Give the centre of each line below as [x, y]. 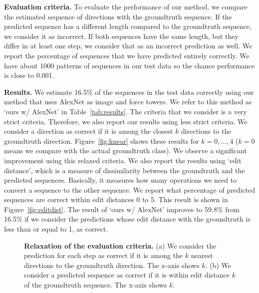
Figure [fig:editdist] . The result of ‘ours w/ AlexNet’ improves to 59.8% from [122, 209]
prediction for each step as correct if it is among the [104, 255]
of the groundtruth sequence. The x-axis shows [96, 285]
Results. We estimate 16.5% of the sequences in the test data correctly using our [129, 92]
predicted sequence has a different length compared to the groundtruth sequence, [128, 26]
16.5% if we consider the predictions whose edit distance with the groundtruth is [127, 219]
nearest [202, 255]
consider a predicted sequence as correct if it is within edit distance [127, 275]
